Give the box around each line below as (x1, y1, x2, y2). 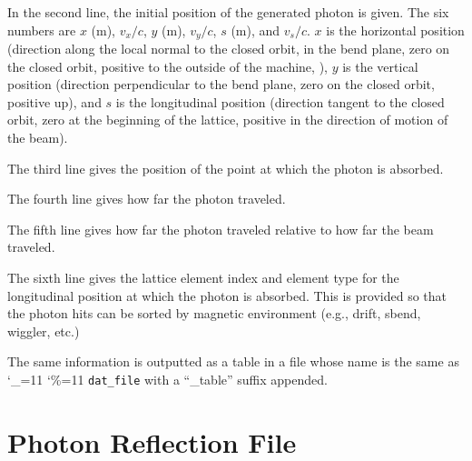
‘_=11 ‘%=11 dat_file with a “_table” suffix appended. (7, 369, 328, 388)
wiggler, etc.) (7, 321, 80, 340)
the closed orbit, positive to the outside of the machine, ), (7, 56, 328, 75)
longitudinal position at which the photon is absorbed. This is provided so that (7, 286, 447, 305)
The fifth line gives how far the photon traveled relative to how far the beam (7, 219, 434, 238)
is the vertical (342, 56, 418, 75)
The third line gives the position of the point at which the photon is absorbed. (7, 158, 444, 177)
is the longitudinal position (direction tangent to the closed (115, 92, 445, 111)
